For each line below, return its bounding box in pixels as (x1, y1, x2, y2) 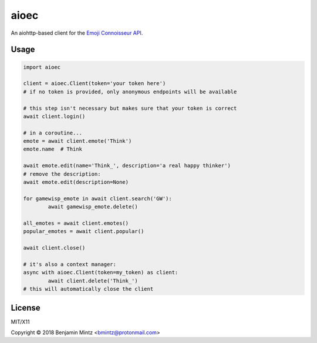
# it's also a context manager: (23, 261, 117, 267)
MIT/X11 (11, 318, 30, 325)
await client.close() (23, 244, 86, 251)
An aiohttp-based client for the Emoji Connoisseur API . (11, 29, 143, 36)
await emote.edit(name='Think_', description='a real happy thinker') (23, 162, 231, 169)
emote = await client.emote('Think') (23, 138, 132, 144)
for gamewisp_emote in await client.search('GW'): (23, 195, 173, 202)
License (11, 302, 41, 312)
